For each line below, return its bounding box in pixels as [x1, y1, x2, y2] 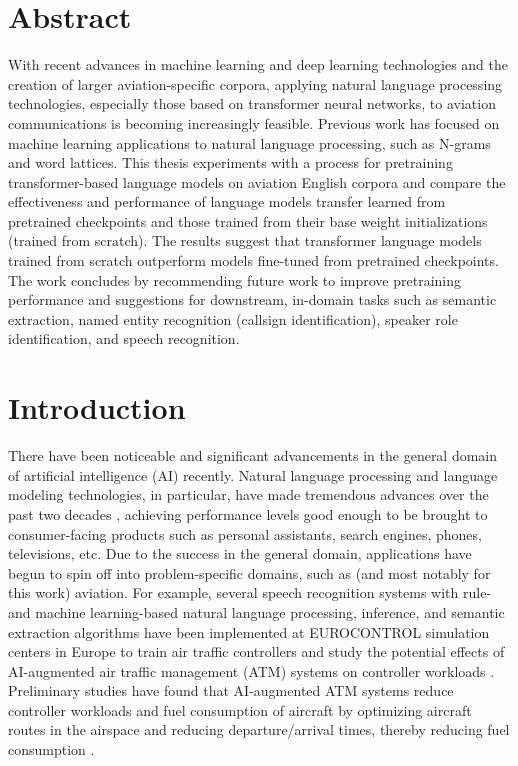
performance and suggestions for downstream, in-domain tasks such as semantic [8, 289, 497, 310]
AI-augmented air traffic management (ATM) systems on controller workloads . [8, 660, 495, 681]
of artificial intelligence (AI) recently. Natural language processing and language [8, 464, 498, 485]
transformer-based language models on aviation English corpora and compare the [8, 171, 506, 192]
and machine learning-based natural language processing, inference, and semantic [8, 601, 505, 622]
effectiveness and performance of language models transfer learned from [8, 191, 446, 212]
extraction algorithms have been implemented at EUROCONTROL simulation [8, 621, 490, 642]
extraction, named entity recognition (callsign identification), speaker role [8, 308, 458, 329]
